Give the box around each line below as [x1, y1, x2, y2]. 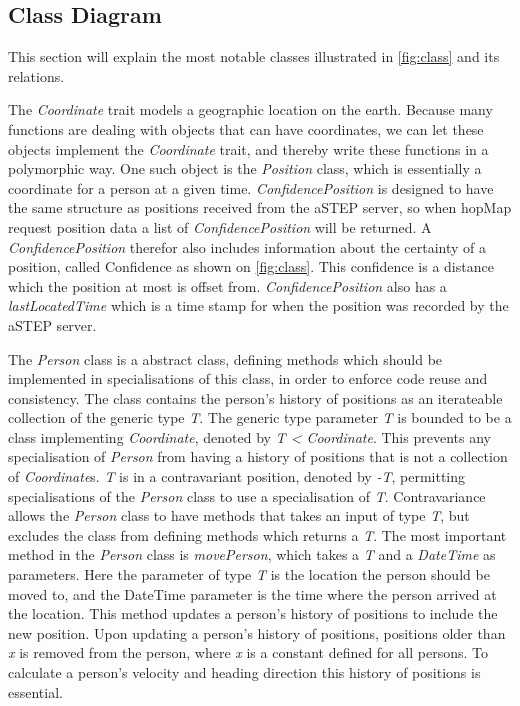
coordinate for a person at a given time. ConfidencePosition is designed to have [8, 177, 494, 198]
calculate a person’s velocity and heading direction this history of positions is [8, 662, 481, 683]
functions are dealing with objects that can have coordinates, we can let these [8, 118, 484, 139]
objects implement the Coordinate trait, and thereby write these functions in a [8, 138, 489, 159]
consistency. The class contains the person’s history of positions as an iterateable [8, 387, 503, 408]
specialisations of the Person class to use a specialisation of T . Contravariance [8, 485, 486, 506]
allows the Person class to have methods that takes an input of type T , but [8, 505, 470, 526]
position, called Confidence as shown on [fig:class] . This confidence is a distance [8, 256, 494, 277]
